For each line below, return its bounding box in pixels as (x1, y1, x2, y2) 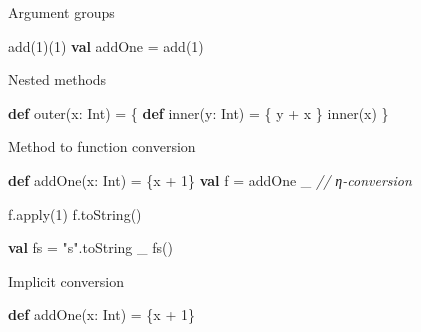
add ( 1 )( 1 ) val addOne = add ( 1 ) (8, 35, 204, 56)
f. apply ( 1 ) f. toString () (8, 203, 142, 224)
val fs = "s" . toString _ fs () (8, 237, 173, 258)
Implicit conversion (8, 270, 125, 291)
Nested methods (8, 69, 107, 90)
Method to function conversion (8, 136, 196, 157)
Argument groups (8, 2, 115, 22)
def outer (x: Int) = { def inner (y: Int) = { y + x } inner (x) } (8, 102, 389, 123)
